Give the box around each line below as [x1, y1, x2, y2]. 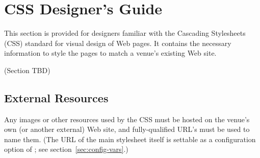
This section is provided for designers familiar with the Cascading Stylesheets [4, 28, 246, 38]
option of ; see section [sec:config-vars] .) [4, 144, 128, 154]
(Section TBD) [4, 64, 50, 75]
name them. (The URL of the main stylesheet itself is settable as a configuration [4, 133, 256, 144]
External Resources [4, 89, 109, 105]
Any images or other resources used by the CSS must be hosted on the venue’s [4, 114, 250, 124]
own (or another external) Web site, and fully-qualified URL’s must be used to [4, 124, 250, 134]
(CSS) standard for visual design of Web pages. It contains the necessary [4, 37, 231, 48]
